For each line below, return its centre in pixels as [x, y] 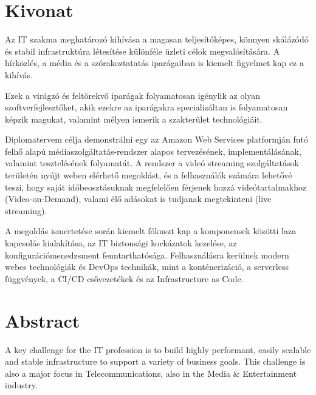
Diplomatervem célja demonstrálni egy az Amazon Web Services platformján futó [157, 139]
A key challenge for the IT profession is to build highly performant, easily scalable [158, 349]
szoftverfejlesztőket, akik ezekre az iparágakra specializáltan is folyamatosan [146, 107]
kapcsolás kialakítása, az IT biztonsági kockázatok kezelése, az [121, 243]
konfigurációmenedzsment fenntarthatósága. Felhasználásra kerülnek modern [147, 255]
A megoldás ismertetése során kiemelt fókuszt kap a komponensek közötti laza [151, 231]
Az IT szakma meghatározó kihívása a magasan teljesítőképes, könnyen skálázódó [157, 39]
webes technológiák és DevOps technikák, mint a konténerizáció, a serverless [147, 267]
